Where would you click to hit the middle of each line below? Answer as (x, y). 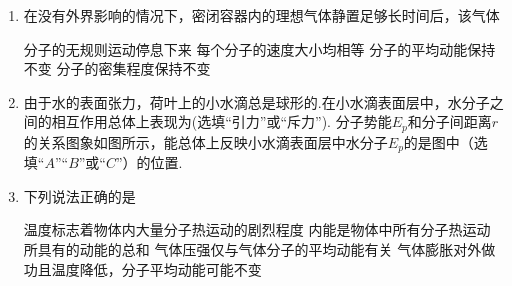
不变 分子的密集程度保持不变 (117, 68)
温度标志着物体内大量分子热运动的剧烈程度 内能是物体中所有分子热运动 (257, 229)
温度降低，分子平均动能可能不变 (156, 268)
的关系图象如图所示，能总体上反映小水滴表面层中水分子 (205, 141)
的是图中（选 (445, 141)
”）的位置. (149, 162)
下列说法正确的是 (79, 195)
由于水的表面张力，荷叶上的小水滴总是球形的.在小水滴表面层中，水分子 (256, 101)
